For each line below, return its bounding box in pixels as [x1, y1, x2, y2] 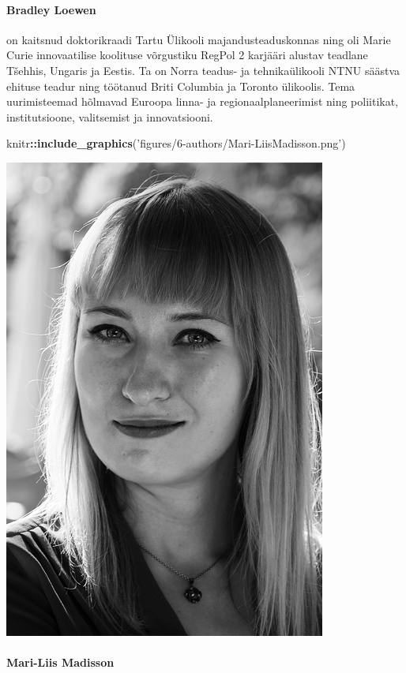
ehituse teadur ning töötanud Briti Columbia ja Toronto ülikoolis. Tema [6, 77, 355, 94]
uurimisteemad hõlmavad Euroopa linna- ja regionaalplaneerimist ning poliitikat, [6, 93, 399, 110]
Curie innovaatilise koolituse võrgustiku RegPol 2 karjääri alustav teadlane [6, 47, 368, 63]
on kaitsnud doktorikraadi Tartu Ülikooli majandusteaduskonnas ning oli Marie [6, 31, 391, 47]
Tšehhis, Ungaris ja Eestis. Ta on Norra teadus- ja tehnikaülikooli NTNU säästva [6, 62, 400, 78]
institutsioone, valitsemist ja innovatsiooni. [6, 108, 213, 125]
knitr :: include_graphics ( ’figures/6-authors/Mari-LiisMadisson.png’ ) [6, 135, 346, 151]
